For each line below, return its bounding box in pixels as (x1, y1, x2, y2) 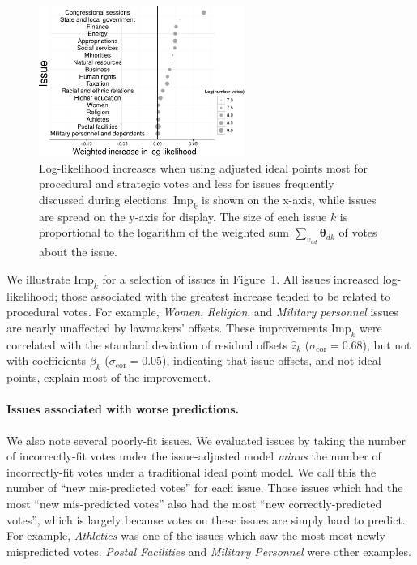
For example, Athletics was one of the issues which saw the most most (6, 527, 353, 544)
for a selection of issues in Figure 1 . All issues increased (102, 270, 379, 287)
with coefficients (6, 352, 87, 369)
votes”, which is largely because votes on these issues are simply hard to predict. (6, 511, 406, 528)
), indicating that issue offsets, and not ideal (162, 352, 381, 369)
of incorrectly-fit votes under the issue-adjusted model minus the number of (6, 447, 381, 464)
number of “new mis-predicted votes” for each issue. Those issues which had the (6, 479, 403, 496)
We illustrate (6, 270, 70, 287)
